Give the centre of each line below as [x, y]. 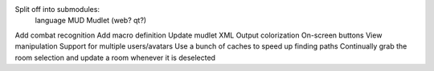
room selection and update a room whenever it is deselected [115, 57]
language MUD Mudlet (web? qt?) [91, 21]
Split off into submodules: [57, 9]
